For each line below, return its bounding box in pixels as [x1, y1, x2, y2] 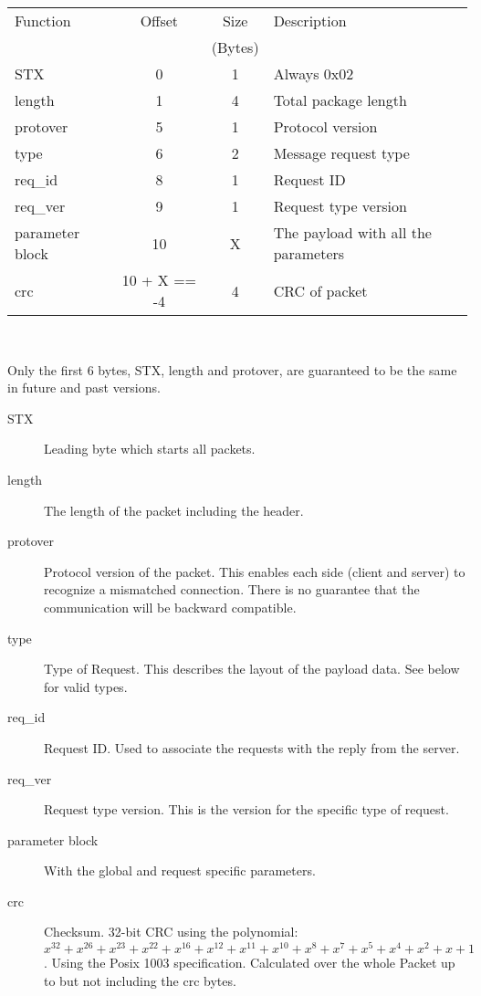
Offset [140, 10, 179, 31]
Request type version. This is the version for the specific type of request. [44, 800, 449, 819]
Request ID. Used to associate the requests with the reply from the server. [44, 738, 460, 757]
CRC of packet [273, 279, 368, 301]
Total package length [273, 89, 407, 110]
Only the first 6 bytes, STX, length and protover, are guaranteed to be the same [7, 360, 457, 379]
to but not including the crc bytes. [44, 970, 236, 990]
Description [273, 10, 347, 31]
